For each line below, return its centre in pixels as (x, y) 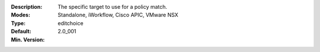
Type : (18, 23)
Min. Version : (28, 39)
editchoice (71, 23)
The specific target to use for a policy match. (113, 7)
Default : (21, 32)
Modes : (21, 15)
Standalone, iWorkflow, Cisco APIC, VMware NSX (118, 15)
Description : (27, 7)
